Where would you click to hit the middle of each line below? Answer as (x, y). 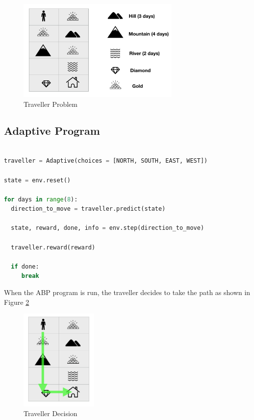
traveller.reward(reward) (53, 247)
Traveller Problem (51, 104)
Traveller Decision (51, 413)
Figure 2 (17, 302)
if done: (25, 266)
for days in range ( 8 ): (41, 199)
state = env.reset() (38, 180)
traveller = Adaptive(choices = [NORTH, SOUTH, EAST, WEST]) (106, 161)
